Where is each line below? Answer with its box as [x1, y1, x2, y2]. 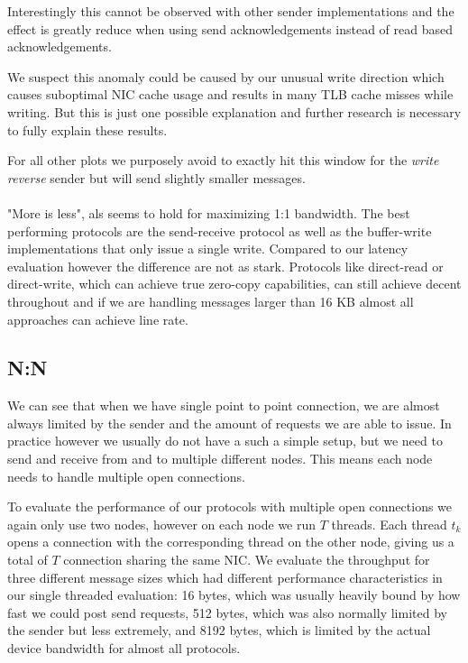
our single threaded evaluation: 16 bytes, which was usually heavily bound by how [7, 585, 461, 604]
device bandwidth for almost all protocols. [7, 639, 241, 658]
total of [7, 550, 48, 569]
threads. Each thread [331, 514, 447, 533]
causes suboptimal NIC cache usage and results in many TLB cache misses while [7, 85, 454, 104]
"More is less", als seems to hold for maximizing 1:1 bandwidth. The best [7, 203, 410, 222]
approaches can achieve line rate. [7, 309, 188, 328]
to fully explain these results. [7, 120, 168, 139]
